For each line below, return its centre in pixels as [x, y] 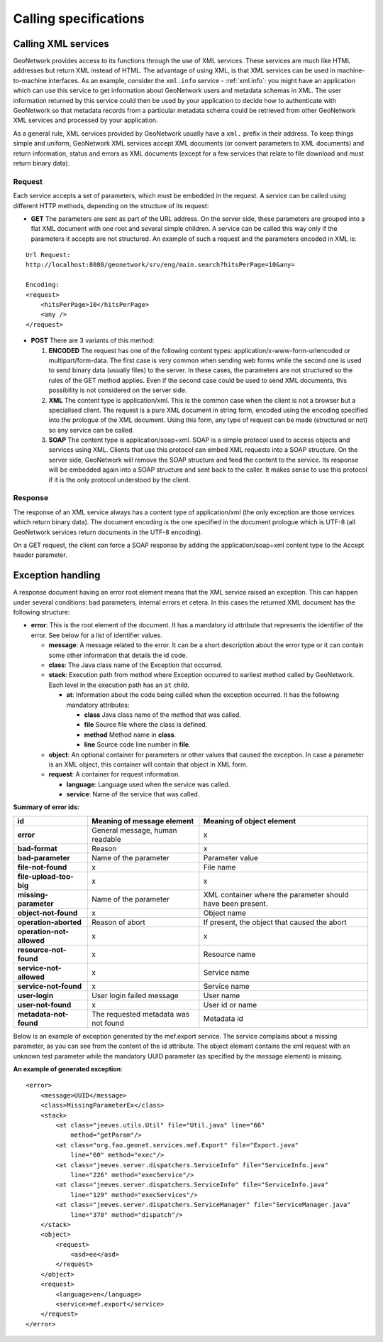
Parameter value [231, 857]
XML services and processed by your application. [86, 120]
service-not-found [50, 986]
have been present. [236, 904]
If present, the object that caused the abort [275, 922]
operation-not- [43, 931]
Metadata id [223, 1018]
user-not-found [44, 1005]
